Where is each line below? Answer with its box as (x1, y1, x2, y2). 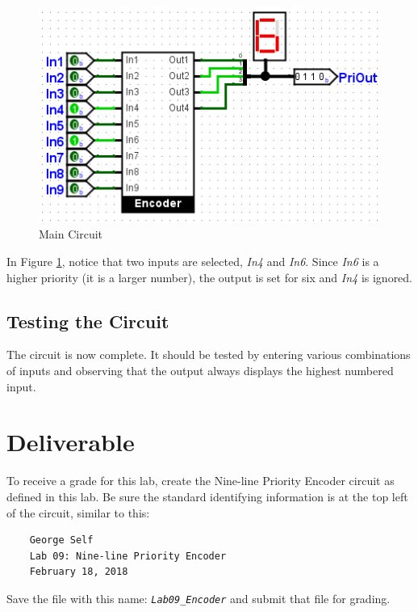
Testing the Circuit (6, 308, 169, 333)
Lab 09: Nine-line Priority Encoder (29, 550, 227, 562)
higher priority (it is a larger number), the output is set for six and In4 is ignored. (6, 268, 413, 285)
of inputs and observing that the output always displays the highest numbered (6, 362, 394, 378)
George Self (29, 534, 94, 547)
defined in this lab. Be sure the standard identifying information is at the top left (6, 487, 408, 504)
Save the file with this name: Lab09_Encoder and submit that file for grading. (6, 589, 391, 606)
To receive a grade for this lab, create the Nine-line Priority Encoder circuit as (6, 472, 395, 489)
